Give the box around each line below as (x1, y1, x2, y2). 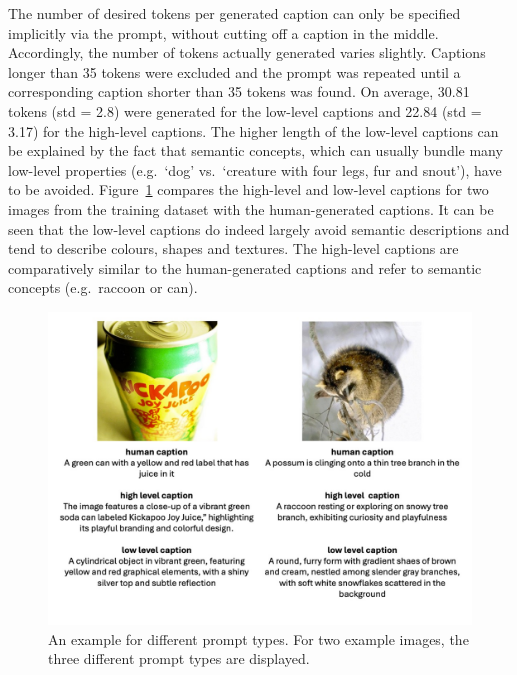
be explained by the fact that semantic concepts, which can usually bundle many (8, 140, 503, 161)
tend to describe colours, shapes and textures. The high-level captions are (8, 238, 459, 259)
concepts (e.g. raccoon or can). (8, 277, 198, 298)
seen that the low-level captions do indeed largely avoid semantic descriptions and (8, 218, 510, 239)
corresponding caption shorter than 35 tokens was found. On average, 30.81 (8, 81, 470, 102)
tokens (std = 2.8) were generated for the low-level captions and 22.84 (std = (8, 100, 482, 121)
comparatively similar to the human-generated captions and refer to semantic (8, 257, 482, 278)
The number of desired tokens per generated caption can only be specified (8, 3, 461, 23)
